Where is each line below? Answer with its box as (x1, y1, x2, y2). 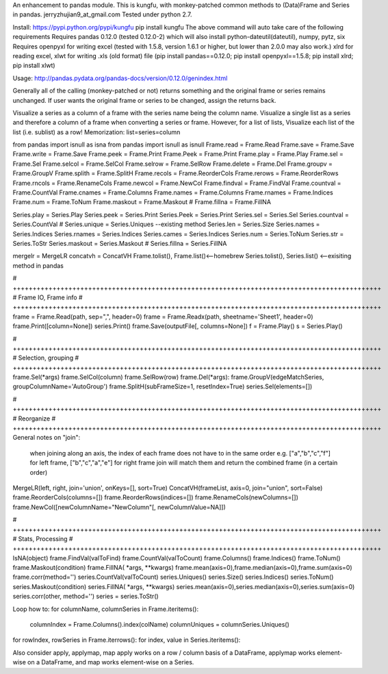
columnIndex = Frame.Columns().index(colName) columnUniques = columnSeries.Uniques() (29, 621, 290, 629)
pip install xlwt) (12, 62, 55, 70)
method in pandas (12, 261, 64, 270)
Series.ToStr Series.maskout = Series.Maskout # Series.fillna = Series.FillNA (12, 239, 227, 247)
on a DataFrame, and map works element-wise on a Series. (27, 658, 194, 666)
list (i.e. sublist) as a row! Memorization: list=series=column (12, 127, 181, 136)
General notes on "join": (12, 434, 81, 442)
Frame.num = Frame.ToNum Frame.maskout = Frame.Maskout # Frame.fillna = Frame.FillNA (12, 198, 272, 206)
